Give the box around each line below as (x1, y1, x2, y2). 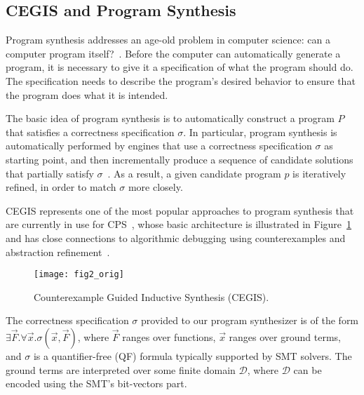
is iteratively (292, 166, 346, 180)
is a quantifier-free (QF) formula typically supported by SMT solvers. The (33, 348, 352, 363)
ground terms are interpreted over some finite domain (6, 362, 236, 377)
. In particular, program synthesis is (183, 124, 337, 139)
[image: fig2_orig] (34, 269, 124, 280)
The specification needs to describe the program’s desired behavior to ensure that (6, 73, 356, 88)
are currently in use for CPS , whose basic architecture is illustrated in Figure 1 (6, 217, 352, 232)
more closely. (128, 180, 183, 194)
